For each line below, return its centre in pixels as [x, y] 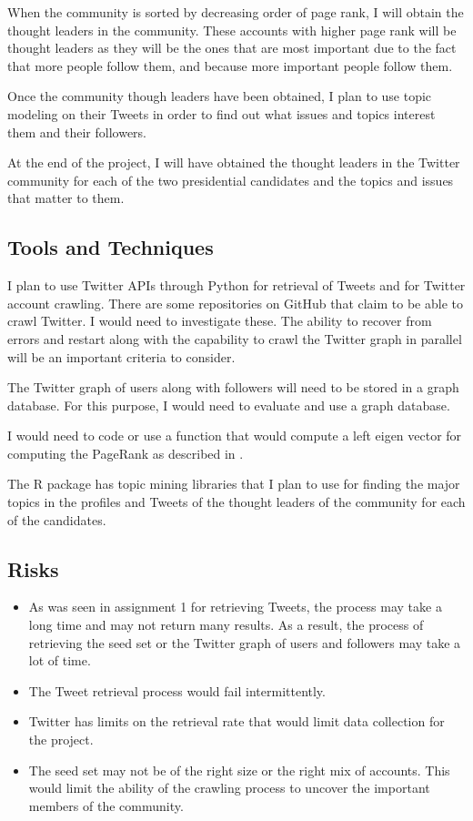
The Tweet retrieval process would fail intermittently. [177, 690]
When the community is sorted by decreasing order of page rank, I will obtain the [236, 12]
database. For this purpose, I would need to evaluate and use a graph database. [229, 405]
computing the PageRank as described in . [126, 453]
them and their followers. [77, 132]
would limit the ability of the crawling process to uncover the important [229, 788]
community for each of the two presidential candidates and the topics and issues [231, 180]
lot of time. [60, 660]
